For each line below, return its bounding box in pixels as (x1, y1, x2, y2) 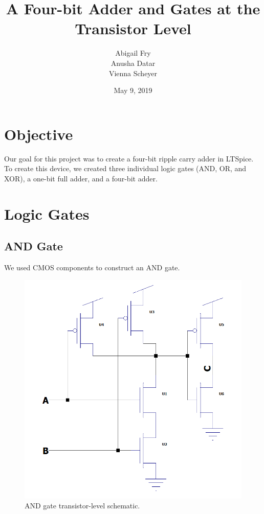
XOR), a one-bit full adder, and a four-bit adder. (4, 173, 158, 183)
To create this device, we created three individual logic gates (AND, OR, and (4, 163, 247, 174)
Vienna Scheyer (108, 67, 158, 78)
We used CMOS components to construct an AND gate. (4, 262, 180, 272)
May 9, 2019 (114, 85, 152, 96)
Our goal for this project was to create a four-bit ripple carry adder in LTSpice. (4, 153, 254, 163)
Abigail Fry (115, 48, 151, 58)
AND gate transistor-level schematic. (25, 500, 140, 511)
